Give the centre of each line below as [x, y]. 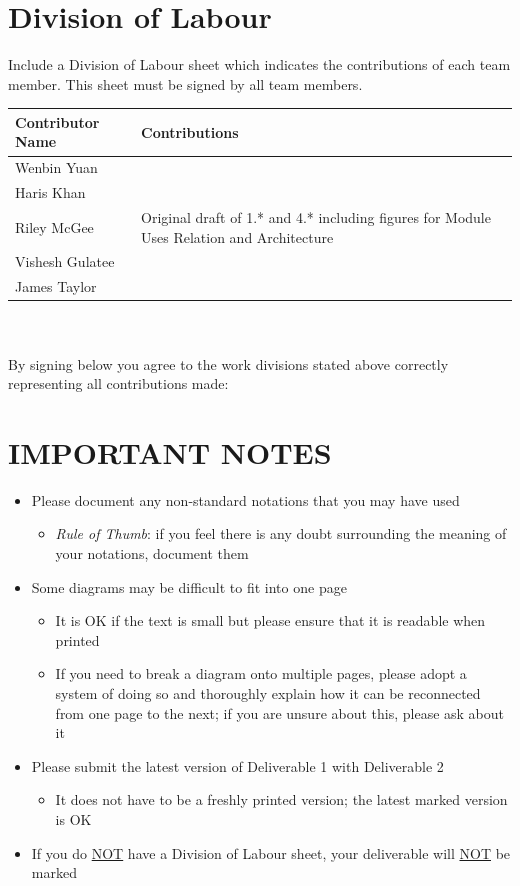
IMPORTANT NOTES [170, 451]
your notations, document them [152, 553]
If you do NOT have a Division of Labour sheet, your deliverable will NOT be [271, 852]
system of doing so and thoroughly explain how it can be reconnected [268, 692]
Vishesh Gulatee [65, 261]
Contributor [57, 121]
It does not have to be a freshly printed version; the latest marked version [281, 799]
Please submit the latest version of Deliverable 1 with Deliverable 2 [237, 765]
